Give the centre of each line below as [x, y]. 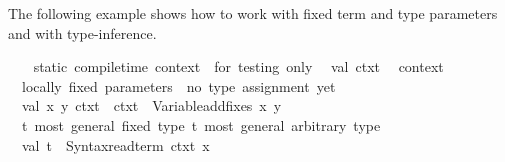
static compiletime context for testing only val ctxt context [238, 66]
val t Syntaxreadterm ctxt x [115, 144]
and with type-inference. [82, 32]
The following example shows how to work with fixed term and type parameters [253, 13]
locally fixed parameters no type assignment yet [178, 85]
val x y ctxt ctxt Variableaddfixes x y [151, 105]
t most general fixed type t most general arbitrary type [201, 124]
